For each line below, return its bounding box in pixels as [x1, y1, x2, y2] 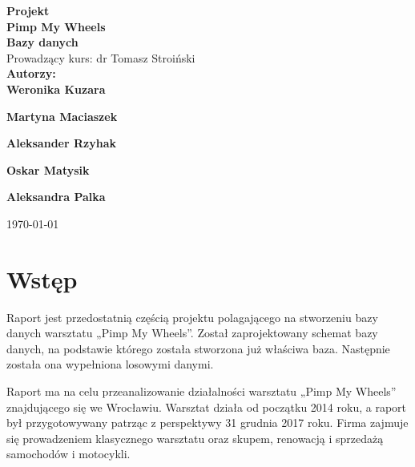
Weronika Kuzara [6, 80, 106, 97]
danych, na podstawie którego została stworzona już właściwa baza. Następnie [6, 340, 390, 356]
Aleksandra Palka [6, 188, 106, 205]
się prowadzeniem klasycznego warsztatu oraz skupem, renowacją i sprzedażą [6, 429, 384, 446]
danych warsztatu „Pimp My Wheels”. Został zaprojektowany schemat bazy [6, 324, 378, 341]
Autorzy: [6, 65, 56, 82]
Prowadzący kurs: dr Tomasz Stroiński [6, 49, 195, 66]
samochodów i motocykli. [6, 445, 131, 462]
